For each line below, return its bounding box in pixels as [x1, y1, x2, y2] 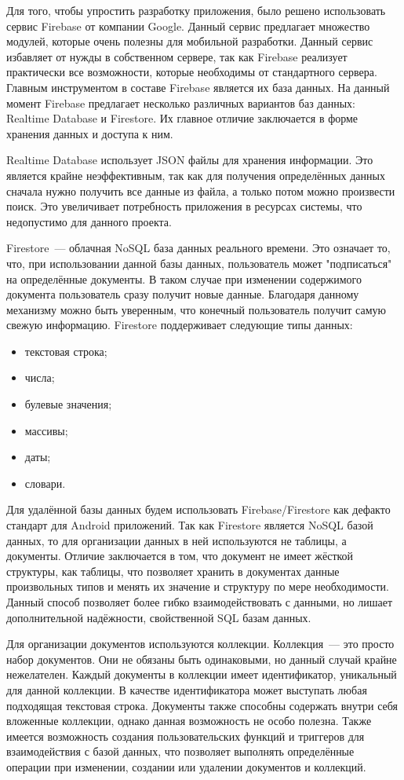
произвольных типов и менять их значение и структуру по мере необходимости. [6, 578, 389, 595]
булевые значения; [24, 396, 112, 412]
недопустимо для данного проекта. [6, 213, 172, 229]
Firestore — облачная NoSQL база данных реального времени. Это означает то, [6, 240, 391, 256]
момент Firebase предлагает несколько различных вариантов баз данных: [6, 94, 355, 111]
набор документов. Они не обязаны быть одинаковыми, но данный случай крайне [6, 650, 397, 667]
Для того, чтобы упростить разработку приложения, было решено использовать [6, 2, 386, 18]
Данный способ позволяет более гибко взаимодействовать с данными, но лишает [6, 594, 393, 610]
